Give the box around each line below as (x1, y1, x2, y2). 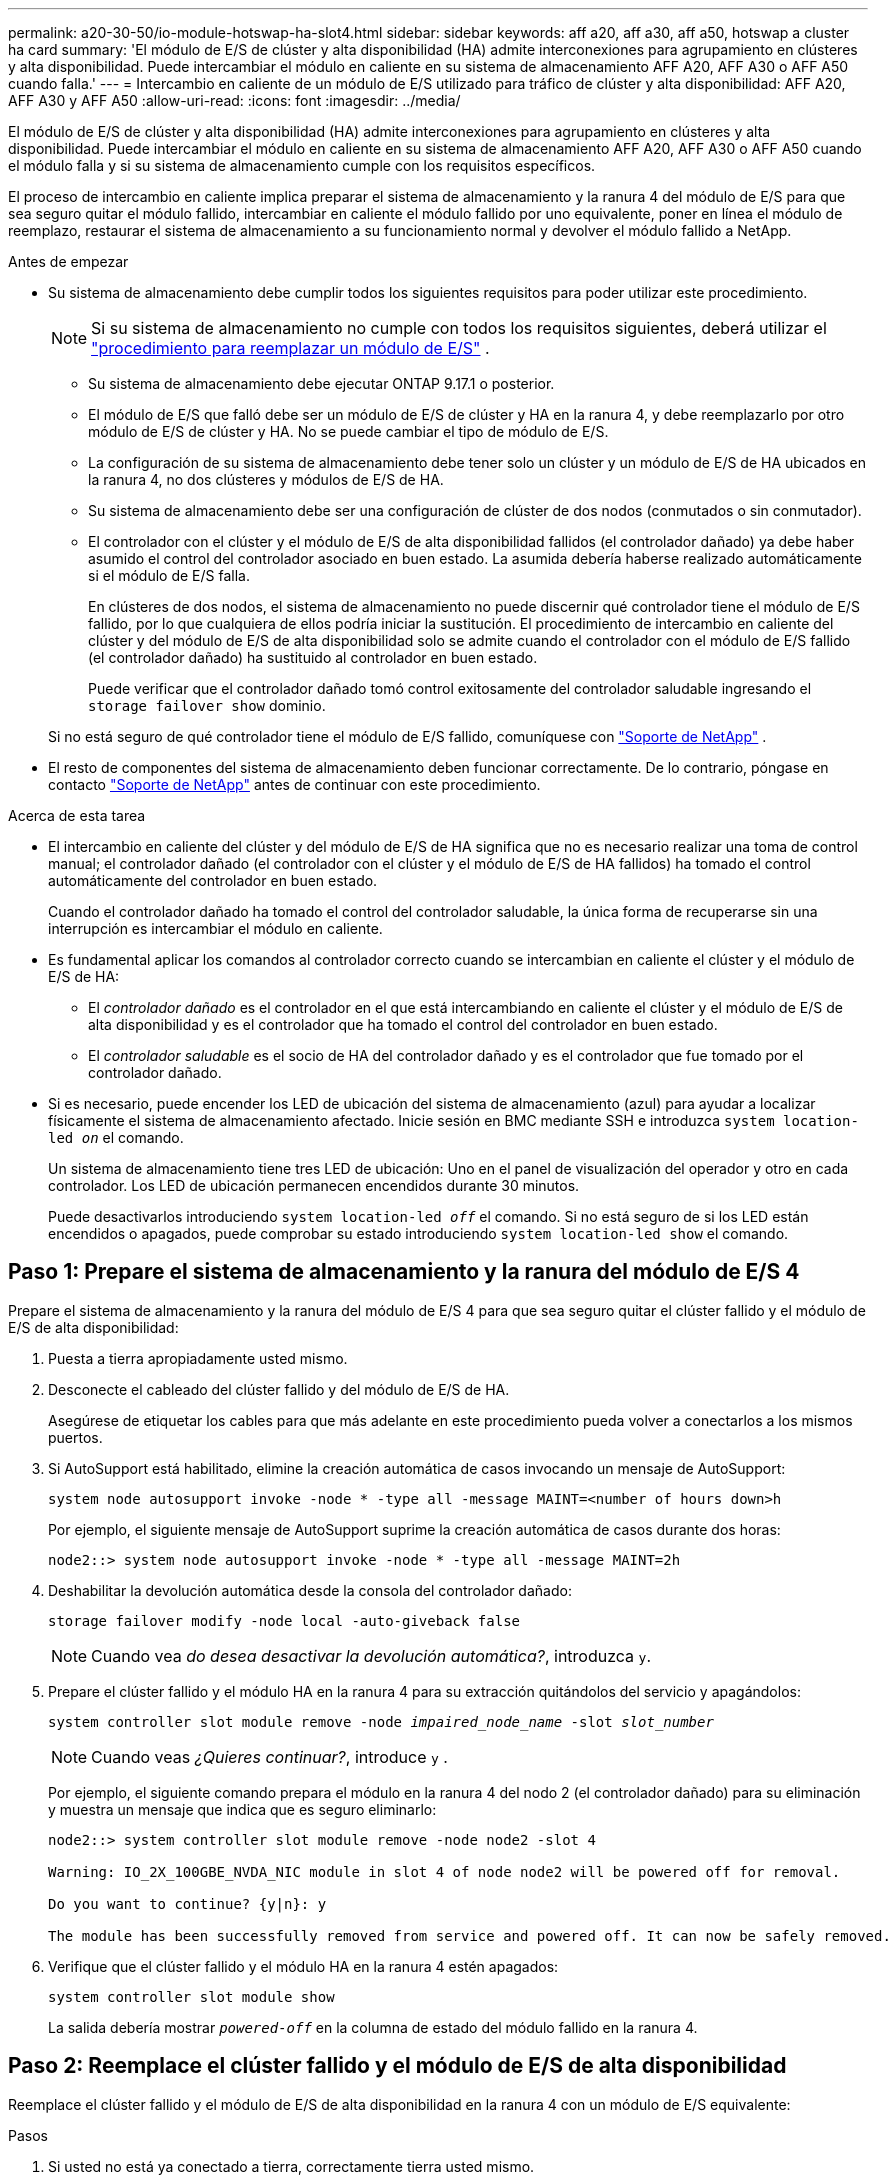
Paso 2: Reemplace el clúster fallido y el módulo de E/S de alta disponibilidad (8, 2053, 787, 2079)
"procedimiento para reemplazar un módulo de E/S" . (91, 338, 490, 358)
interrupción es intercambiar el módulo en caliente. (48, 920, 383, 937)
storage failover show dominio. (88, 697, 326, 714)
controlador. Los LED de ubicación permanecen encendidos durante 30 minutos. (48, 1177, 580, 1194)
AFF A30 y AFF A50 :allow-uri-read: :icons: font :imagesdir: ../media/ (8, 92, 461, 109)
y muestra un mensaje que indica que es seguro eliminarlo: (48, 1800, 437, 1818)
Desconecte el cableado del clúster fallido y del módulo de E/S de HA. (48, 1380, 510, 1398)
